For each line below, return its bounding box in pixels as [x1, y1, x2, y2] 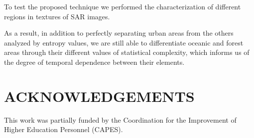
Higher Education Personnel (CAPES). [4, 124, 123, 135]
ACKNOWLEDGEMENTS [4, 86, 195, 106]
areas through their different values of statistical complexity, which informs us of [4, 47, 250, 57]
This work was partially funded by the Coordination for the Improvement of [4, 114, 237, 125]
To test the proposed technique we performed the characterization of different [4, 1, 241, 11]
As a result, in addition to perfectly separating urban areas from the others [4, 28, 234, 38]
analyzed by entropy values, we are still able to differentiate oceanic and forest [4, 37, 244, 47]
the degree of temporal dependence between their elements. [4, 56, 185, 67]
